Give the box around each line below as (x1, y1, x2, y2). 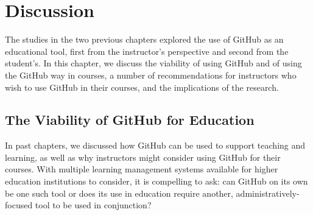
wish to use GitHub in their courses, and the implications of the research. (5, 80, 279, 93)
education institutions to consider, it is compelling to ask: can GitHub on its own (5, 175, 308, 188)
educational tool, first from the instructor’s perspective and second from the (5, 44, 289, 57)
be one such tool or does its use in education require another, (5, 186, 233, 199)
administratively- (236, 186, 300, 199)
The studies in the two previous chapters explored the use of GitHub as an (5, 33, 284, 46)
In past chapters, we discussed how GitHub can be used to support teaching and (5, 139, 306, 152)
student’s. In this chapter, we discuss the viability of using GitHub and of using (5, 57, 302, 69)
